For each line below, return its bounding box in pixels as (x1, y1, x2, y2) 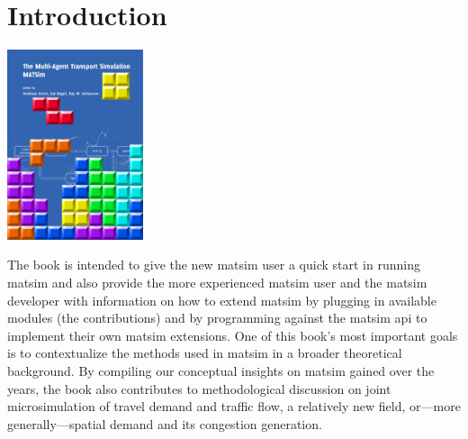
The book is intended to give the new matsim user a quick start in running (7, 255, 420, 274)
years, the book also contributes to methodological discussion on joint (7, 379, 391, 398)
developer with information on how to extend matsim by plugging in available (7, 290, 436, 309)
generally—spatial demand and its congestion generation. (7, 414, 322, 433)
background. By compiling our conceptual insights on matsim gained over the (7, 361, 435, 380)
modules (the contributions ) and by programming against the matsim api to (7, 308, 427, 327)
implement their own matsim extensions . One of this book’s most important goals (7, 325, 458, 344)
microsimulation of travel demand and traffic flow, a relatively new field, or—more (7, 397, 461, 416)
